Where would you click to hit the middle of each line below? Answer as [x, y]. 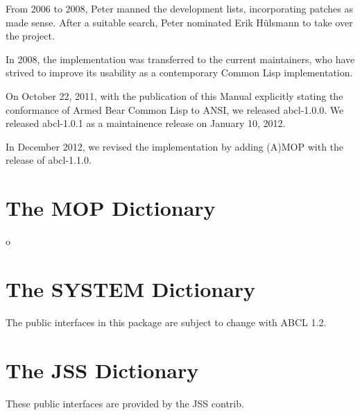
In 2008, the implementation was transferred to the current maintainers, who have [180, 59]
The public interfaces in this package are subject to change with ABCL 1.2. [166, 322]
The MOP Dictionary [111, 208]
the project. [30, 36]
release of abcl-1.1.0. [49, 160]
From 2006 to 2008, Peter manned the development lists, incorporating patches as [179, 8]
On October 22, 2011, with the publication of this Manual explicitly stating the [174, 95]
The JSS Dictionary [102, 370]
